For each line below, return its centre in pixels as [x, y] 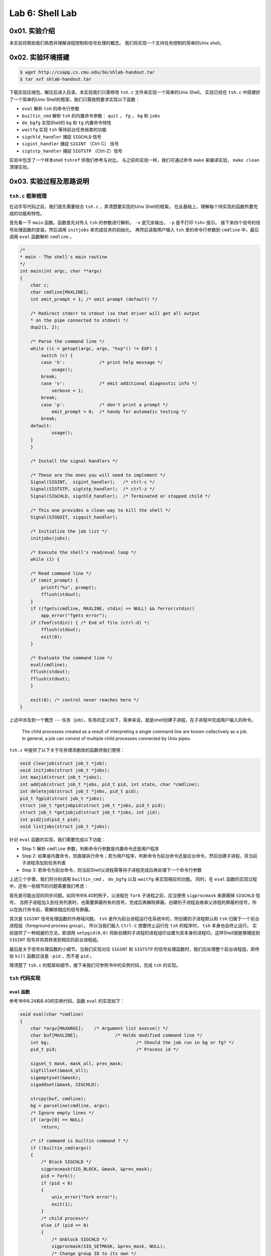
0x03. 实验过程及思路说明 [49, 182]
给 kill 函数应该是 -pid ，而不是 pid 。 [52, 956]
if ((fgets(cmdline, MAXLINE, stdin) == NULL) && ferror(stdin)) [112, 608]
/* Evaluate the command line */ [72, 658]
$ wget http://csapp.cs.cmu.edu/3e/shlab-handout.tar [87, 72]
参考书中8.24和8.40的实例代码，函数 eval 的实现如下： [67, 1001]
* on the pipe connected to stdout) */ [80, 320]
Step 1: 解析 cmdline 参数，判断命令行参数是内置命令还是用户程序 [90, 849]
